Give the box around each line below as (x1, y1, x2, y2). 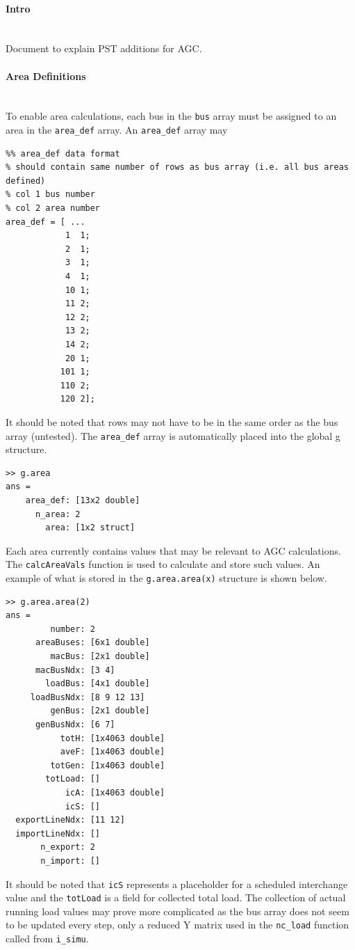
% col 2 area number (6, 203, 101, 214)
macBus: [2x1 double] (50, 651, 150, 662)
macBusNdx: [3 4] (35, 665, 115, 675)
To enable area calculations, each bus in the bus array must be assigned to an (6, 109, 337, 123)
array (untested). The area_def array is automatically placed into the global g (6, 428, 340, 443)
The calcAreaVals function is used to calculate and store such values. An (6, 557, 320, 571)
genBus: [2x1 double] (50, 706, 150, 716)
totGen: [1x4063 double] (50, 760, 165, 770)
